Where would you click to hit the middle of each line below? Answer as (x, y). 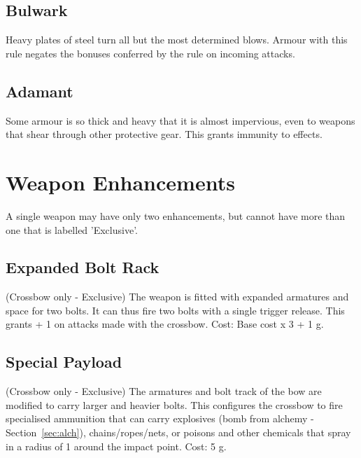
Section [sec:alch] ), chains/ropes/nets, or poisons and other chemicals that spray (178, 432)
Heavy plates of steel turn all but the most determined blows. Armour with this (177, 40)
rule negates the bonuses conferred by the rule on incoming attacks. (150, 53)
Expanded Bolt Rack (83, 267)
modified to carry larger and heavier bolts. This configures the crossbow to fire (174, 404)
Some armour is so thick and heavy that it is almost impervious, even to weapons (180, 120)
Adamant (40, 91)
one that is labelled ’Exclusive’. (72, 229)
